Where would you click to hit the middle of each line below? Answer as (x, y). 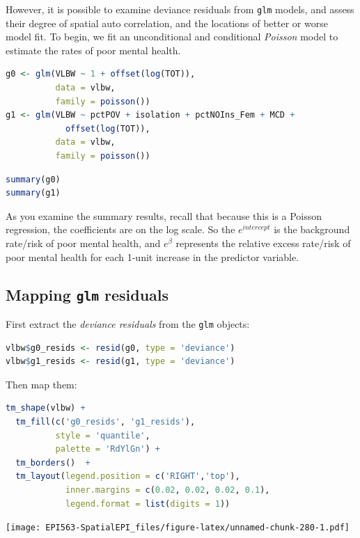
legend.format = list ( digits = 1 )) (148, 504)
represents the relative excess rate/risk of (263, 243)
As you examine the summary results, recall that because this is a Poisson (164, 215)
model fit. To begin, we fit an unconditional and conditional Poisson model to (172, 37)
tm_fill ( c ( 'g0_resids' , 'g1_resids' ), (105, 421)
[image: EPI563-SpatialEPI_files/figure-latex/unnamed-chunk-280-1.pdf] (178, 528)
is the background (312, 229)
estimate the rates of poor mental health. (93, 50)
